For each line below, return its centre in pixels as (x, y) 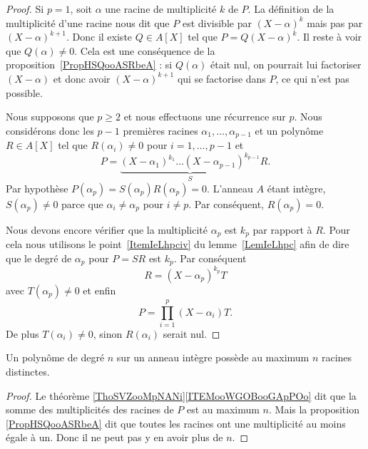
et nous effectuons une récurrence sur (205, 117)
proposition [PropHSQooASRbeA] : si (89, 64)
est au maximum (223, 409)
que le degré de (39, 258)
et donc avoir (82, 78)
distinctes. (28, 372)
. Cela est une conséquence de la (145, 50)
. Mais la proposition (314, 409)
